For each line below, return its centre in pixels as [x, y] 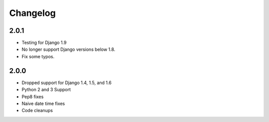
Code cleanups [37, 111]
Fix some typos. [38, 56]
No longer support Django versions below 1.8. [68, 49]
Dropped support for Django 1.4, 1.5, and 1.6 [67, 83]
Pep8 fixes [33, 97]
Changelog [32, 13]
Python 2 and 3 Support [46, 90]
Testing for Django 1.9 [44, 43]
